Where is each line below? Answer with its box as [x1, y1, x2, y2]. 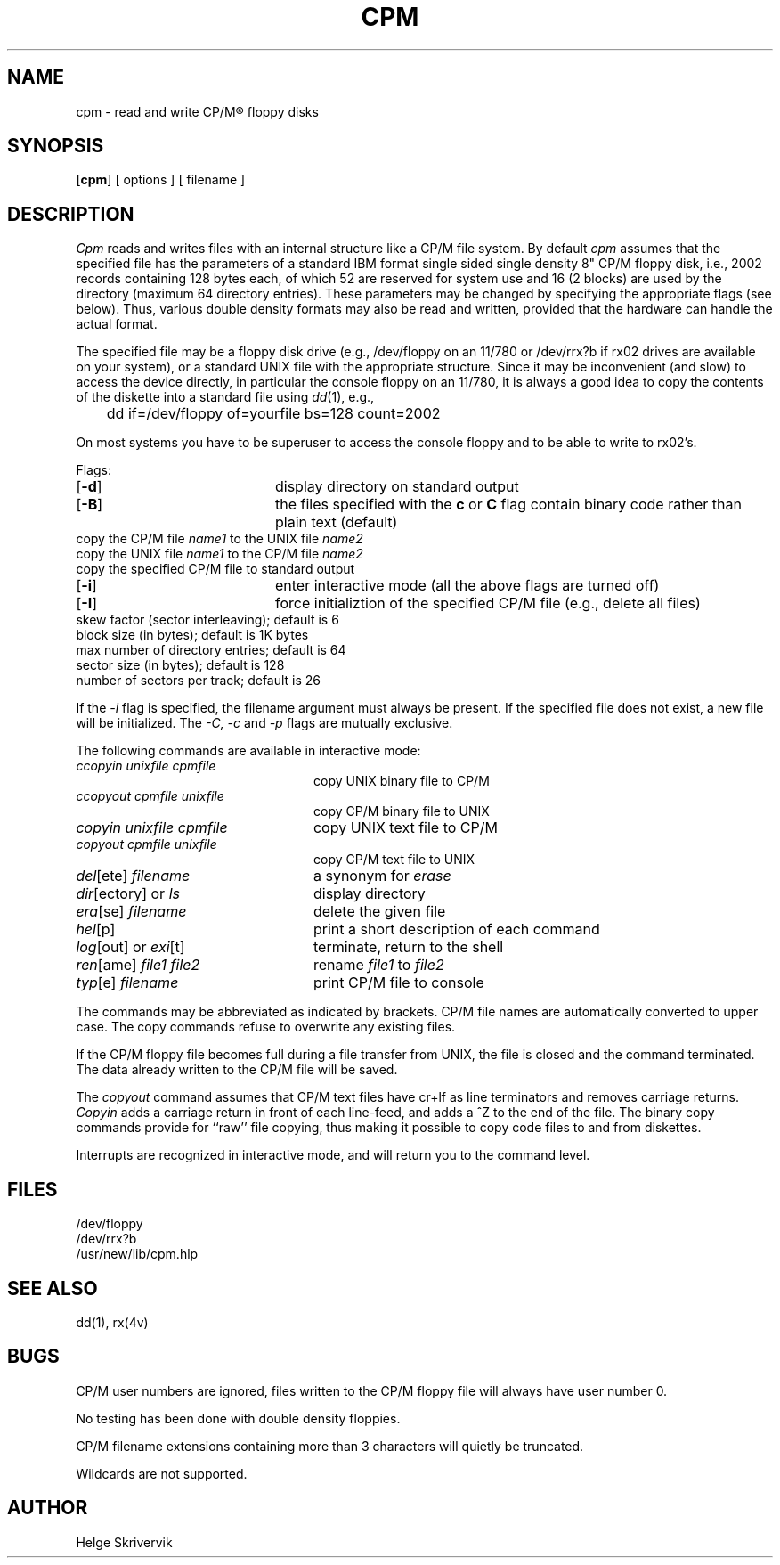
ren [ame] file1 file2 [76, 956, 200, 974]
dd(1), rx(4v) [76, 1314, 149, 1330]
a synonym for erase [313, 867, 451, 885]
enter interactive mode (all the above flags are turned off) [274, 576, 660, 595]
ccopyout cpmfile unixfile [76, 788, 224, 804]
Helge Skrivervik [76, 1534, 173, 1550]
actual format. [76, 316, 158, 332]
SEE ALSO [7, 1276, 98, 1300]
